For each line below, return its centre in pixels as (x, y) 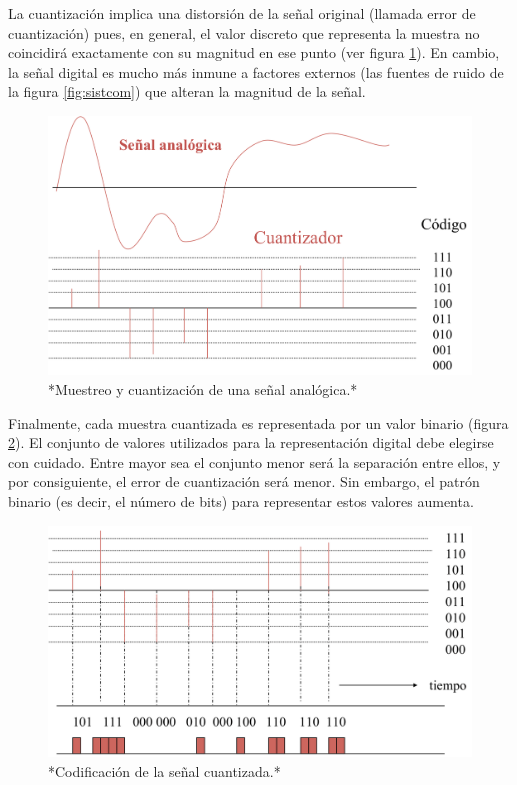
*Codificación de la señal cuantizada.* (164, 771)
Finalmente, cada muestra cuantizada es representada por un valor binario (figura (258, 422)
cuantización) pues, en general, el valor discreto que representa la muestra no (244, 32)
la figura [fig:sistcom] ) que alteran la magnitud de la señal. (187, 91)
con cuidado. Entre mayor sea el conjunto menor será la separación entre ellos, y (254, 461)
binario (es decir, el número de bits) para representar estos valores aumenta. (241, 500)
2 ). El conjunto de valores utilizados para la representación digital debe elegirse (251, 442)
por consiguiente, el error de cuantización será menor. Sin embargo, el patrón (244, 481)
